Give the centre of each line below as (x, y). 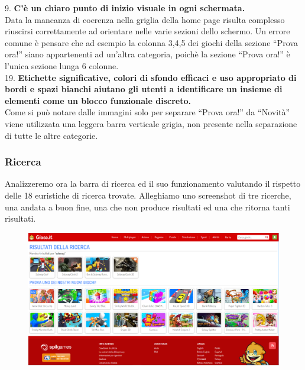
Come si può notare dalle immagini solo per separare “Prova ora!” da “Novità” (147, 112)
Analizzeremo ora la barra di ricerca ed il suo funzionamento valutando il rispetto (153, 184)
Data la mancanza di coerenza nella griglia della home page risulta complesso (145, 19)
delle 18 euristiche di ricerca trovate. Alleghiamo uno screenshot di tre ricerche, (148, 195)
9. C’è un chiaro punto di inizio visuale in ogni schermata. (125, 8)
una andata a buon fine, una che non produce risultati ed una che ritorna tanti (147, 207)
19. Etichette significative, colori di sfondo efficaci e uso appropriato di (151, 77)
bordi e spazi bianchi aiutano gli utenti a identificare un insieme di (144, 89)
